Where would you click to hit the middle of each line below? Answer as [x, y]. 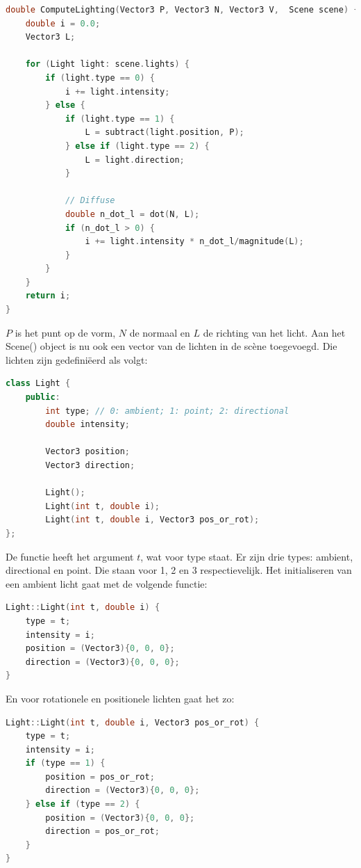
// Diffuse [90, 201]
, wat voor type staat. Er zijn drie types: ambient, [247, 556]
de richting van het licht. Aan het [274, 332]
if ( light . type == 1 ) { [120, 119]
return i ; [48, 296]
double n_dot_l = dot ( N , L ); [132, 214]
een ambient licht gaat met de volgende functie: [107, 583]
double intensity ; [87, 425]
